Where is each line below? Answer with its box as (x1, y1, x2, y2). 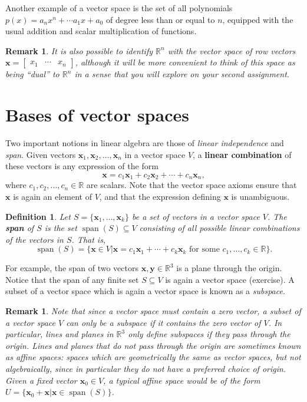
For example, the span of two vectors (5, 262, 138, 274)
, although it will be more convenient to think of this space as (75, 56, 295, 68)
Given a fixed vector (5, 374, 77, 386)
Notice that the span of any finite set (5, 273, 139, 285)
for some (189, 245, 220, 254)
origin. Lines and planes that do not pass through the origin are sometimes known (5, 339, 301, 351)
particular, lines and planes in (5, 328, 114, 340)
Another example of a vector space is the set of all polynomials (5, 2, 233, 14)
